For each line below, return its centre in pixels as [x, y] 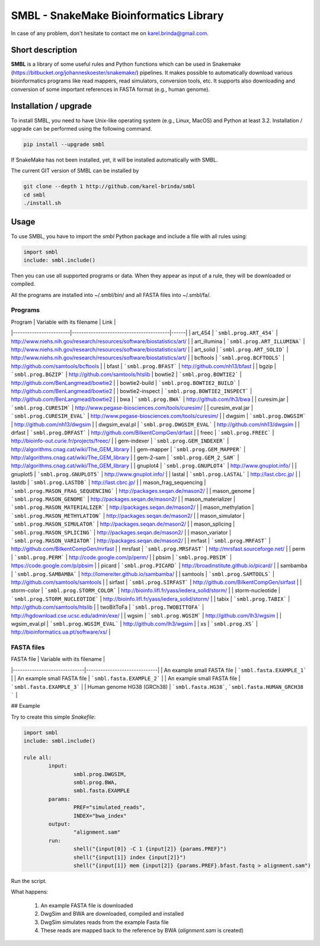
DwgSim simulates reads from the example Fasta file [105, 922]
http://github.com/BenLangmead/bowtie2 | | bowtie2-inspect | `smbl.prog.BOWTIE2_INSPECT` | [132, 391]
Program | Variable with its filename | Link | [63, 322]
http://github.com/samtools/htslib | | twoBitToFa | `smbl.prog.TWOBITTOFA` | [108, 607]
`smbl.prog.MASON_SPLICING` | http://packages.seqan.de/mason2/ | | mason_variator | [121, 532]
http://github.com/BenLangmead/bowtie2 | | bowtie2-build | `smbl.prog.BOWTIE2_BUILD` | [125, 382]
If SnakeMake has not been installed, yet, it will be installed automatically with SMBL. [114, 160]
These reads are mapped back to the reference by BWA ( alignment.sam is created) [142, 930]
